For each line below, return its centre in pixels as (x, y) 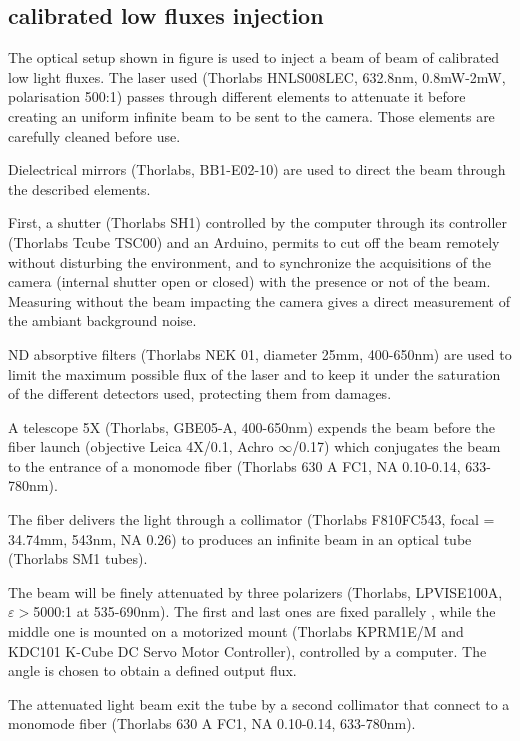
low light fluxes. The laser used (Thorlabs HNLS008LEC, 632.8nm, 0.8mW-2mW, (257, 76)
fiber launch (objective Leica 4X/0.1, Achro (141, 446)
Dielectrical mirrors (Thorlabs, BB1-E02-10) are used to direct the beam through (257, 169)
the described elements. (79, 188)
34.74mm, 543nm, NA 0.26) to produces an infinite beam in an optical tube (240, 538)
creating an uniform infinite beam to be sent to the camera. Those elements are (251, 115)
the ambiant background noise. (102, 320)
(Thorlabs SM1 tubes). (78, 558)
